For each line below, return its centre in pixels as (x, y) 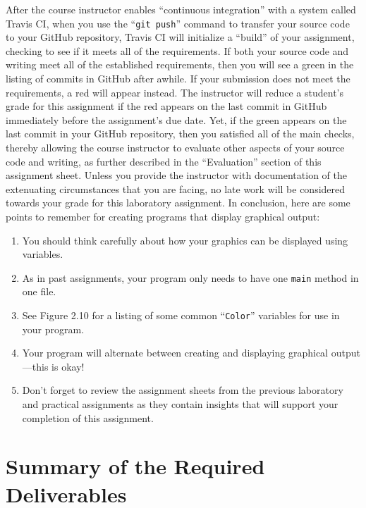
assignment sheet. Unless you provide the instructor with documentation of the (176, 175)
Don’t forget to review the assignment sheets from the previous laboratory (183, 390)
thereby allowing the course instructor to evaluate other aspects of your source (175, 147)
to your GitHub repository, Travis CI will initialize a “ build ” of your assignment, (180, 37)
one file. (39, 291)
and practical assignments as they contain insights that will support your (180, 404)
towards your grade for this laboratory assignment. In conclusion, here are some (178, 203)
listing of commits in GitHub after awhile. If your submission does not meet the (178, 79)
